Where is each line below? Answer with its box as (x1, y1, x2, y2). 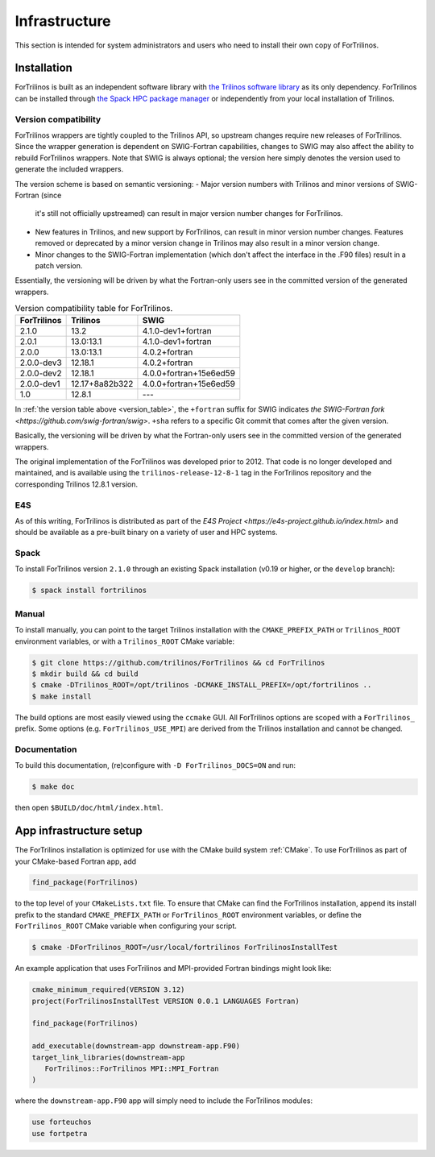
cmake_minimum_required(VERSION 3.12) (31, 985, 185, 994)
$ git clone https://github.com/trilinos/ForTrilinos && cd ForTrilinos (31, 657, 325, 667)
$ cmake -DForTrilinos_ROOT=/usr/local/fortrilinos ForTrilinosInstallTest (31, 943, 338, 952)
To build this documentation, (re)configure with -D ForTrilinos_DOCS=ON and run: (14, 761, 296, 770)
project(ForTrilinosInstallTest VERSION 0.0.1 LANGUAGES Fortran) (31, 996, 300, 1006)
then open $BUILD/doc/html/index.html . (14, 802, 164, 813)
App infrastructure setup (14, 824, 143, 838)
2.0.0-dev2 (19, 367, 62, 379)
